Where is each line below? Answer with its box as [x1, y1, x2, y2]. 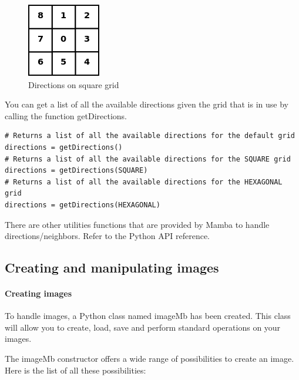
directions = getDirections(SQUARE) [5, 166, 148, 175]
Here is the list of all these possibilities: [5, 364, 146, 376]
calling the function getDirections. [5, 109, 127, 122]
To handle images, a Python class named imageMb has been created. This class [5, 310, 291, 322]
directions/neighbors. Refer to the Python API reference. [5, 230, 210, 242]
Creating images [5, 287, 72, 300]
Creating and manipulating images [5, 258, 219, 277]
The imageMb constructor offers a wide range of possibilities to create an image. [5, 352, 294, 365]
